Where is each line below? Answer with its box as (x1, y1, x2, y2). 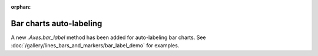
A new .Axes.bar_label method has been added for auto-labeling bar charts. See (11, 34, 206, 41)
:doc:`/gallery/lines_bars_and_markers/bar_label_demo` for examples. (11, 42, 180, 49)
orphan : (11, 3, 31, 10)
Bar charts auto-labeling (11, 18, 102, 29)
